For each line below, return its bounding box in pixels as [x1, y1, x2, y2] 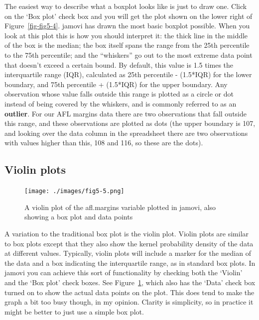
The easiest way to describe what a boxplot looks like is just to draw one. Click [4, 1, 247, 11]
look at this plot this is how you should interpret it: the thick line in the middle [4, 30, 248, 40]
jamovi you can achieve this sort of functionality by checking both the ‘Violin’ [4, 267, 243, 278]
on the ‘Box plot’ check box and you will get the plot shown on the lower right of [4, 10, 253, 21]
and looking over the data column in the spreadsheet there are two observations [4, 127, 248, 138]
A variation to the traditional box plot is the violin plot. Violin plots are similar [4, 228, 249, 238]
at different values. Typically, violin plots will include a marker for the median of [4, 248, 251, 258]
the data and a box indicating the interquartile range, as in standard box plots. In [4, 257, 256, 268]
